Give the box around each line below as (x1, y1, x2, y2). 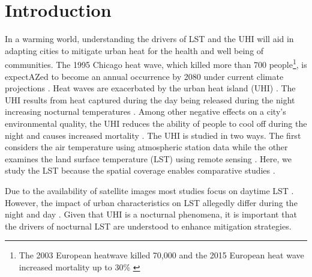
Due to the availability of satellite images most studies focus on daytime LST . (5, 184, 294, 196)
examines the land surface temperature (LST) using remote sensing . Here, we (5, 152, 292, 165)
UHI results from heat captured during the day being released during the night (5, 93, 295, 106)
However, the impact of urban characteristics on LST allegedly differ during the (5, 196, 298, 209)
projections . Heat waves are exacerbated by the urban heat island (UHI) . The (5, 82, 296, 94)
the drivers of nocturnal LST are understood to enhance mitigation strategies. (5, 219, 292, 232)
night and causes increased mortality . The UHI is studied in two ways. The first (5, 129, 301, 141)
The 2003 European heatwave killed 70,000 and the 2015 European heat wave (19, 249, 304, 261)
